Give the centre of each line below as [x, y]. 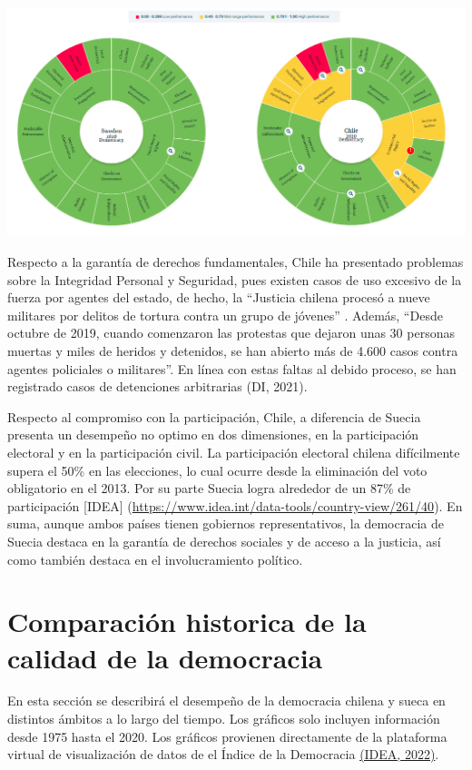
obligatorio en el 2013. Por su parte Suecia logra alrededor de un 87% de [209, 488]
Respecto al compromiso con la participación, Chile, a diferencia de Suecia [214, 416]
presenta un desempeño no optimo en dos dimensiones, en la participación [213, 434]
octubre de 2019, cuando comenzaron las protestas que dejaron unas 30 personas [231, 333]
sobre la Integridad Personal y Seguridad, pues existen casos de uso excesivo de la [235, 279]
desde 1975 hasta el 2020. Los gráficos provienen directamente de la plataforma [227, 736]
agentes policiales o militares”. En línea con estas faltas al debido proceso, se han [232, 368]
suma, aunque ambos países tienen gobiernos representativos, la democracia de [226, 523]
